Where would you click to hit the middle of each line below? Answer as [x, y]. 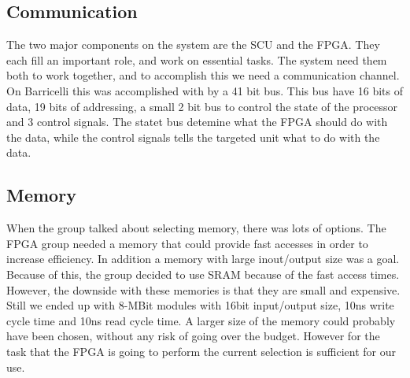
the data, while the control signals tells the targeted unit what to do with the [193, 137]
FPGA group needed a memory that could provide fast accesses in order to [187, 243]
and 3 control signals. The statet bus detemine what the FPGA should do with [197, 122]
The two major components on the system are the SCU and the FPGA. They [193, 44]
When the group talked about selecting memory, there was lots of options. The [196, 228]
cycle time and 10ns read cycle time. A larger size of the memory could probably [201, 320]
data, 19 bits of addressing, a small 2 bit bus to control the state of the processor [202, 106]
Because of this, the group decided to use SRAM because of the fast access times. [203, 274]
